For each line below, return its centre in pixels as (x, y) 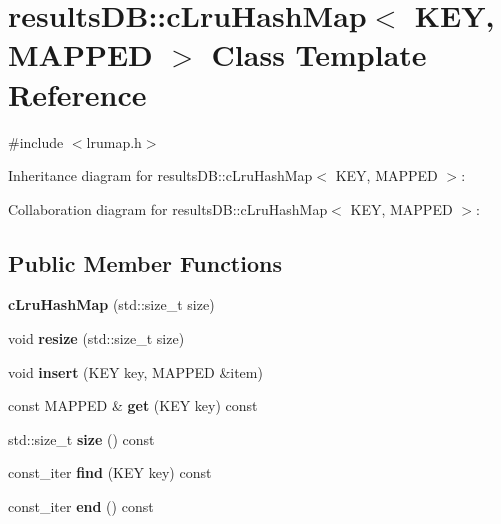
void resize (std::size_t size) (96, 338)
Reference (77, 93)
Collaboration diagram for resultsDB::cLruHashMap (168, 208)
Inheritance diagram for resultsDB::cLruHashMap (160, 175)
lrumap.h (114, 141)
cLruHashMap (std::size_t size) (111, 304)
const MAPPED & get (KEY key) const (133, 405)
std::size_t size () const (81, 438)
